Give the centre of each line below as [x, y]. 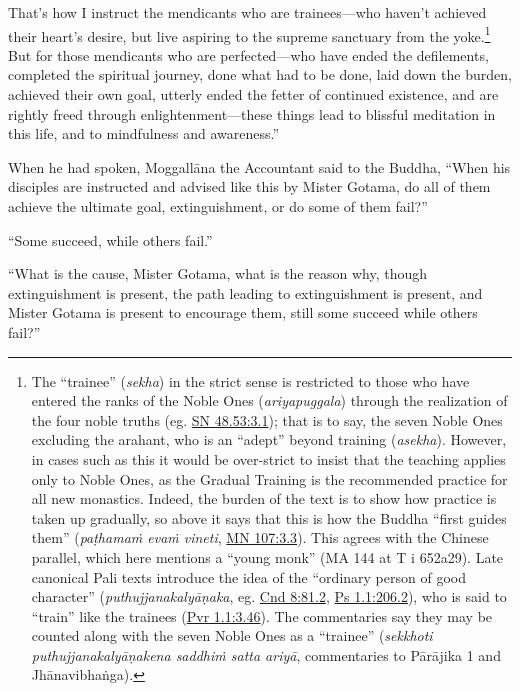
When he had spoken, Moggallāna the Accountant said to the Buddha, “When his [259, 166]
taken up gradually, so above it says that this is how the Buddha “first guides [269, 517]
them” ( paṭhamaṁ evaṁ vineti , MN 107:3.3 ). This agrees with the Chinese [260, 537]
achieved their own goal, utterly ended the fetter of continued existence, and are [253, 94]
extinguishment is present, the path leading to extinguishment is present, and [245, 292]
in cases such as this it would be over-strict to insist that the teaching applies [268, 458]
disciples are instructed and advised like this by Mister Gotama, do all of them [249, 186]
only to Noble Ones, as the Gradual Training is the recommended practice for [269, 478]
